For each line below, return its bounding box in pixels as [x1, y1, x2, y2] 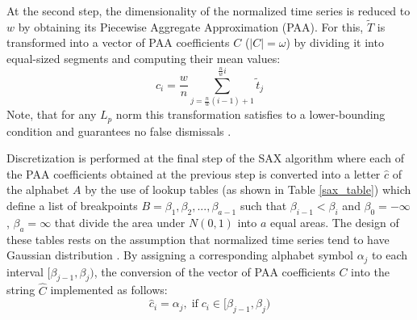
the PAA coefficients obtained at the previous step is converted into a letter [6, 165, 381, 182]
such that [240, 196, 287, 213]
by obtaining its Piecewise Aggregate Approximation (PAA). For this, [18, 18, 364, 35]
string [6, 281, 35, 298]
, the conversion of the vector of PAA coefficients [94, 263, 336, 280]
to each [372, 246, 408, 263]
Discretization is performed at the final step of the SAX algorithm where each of [6, 149, 404, 166]
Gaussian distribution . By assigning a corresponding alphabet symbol [6, 246, 353, 263]
